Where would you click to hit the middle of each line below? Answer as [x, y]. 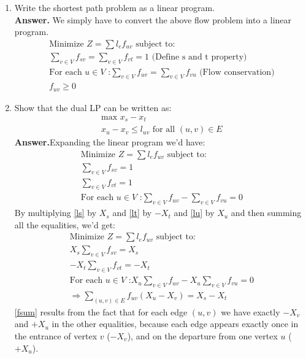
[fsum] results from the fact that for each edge [101, 311]
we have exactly [251, 311]
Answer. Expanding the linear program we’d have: [110, 142]
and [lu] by [194, 213]
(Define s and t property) [199, 57]
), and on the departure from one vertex [202, 335]
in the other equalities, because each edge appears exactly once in [175, 324]
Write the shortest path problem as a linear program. [115, 7]
